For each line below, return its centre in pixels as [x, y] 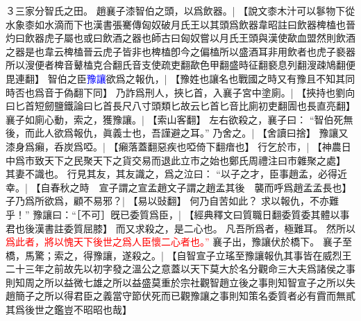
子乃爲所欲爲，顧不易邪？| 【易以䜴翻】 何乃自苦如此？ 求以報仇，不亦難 [172, 201]
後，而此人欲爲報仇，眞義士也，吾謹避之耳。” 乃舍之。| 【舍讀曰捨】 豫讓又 [177, 133]
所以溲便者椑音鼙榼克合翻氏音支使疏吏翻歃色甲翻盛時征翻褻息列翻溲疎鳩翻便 [180, 65]
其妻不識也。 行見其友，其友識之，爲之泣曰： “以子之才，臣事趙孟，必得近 [176, 174]
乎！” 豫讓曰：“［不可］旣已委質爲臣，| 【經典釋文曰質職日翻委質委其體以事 [178, 214]
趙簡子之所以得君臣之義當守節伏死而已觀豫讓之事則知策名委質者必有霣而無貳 [180, 296]
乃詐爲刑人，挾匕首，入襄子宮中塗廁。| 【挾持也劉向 [235, 92]
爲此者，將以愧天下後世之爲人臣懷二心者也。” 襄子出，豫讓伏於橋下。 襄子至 [179, 242]
